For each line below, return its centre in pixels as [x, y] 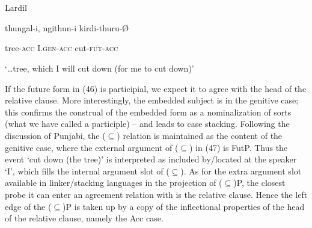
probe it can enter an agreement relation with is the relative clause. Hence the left [156, 194]
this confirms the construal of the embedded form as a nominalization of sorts [148, 112]
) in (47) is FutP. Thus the [239, 147]
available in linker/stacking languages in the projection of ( [114, 183]
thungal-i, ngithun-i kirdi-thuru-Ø [67, 27]
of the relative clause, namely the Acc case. [84, 218]
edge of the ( [28, 206]
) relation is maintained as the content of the [200, 135]
